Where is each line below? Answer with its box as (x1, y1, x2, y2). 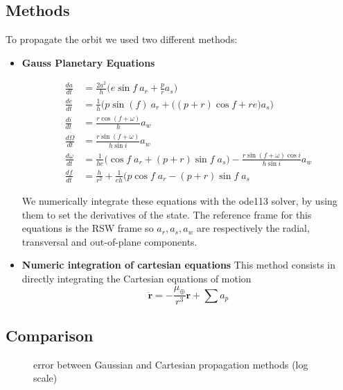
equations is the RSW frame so (21, 221, 154, 235)
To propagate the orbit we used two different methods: (6, 32, 238, 46)
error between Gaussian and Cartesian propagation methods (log (33, 357, 308, 371)
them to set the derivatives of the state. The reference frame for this (21, 207, 312, 221)
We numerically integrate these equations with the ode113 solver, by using (21, 193, 337, 207)
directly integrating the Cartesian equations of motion (21, 271, 252, 285)
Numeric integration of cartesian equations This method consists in (21, 257, 335, 272)
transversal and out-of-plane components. (21, 234, 197, 248)
